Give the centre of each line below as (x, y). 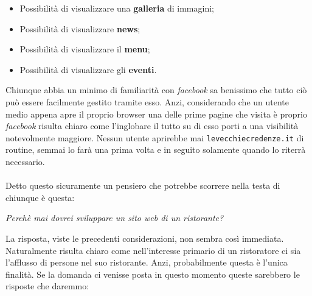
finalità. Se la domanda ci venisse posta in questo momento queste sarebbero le (153, 274)
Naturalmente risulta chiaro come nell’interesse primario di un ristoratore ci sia (153, 250)
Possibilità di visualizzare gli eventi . (88, 69)
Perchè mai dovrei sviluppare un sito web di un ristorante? (115, 218)
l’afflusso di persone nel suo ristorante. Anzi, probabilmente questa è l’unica (147, 262)
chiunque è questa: (40, 197)
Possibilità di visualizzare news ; (80, 28)
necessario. (25, 161)
